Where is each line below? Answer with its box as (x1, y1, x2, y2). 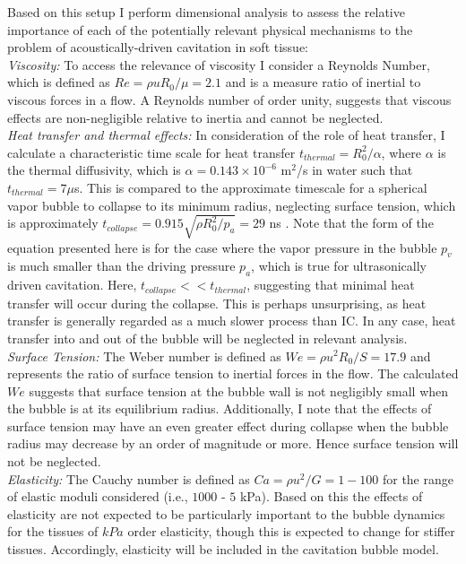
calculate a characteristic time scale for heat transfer (7, 143, 296, 161)
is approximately (7, 213, 99, 232)
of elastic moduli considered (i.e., (7, 487, 188, 506)
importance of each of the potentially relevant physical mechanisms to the (7, 20, 413, 39)
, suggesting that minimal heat (246, 275, 415, 294)
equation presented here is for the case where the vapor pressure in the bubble (7, 238, 437, 256)
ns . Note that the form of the (269, 213, 434, 232)
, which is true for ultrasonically (251, 256, 427, 275)
